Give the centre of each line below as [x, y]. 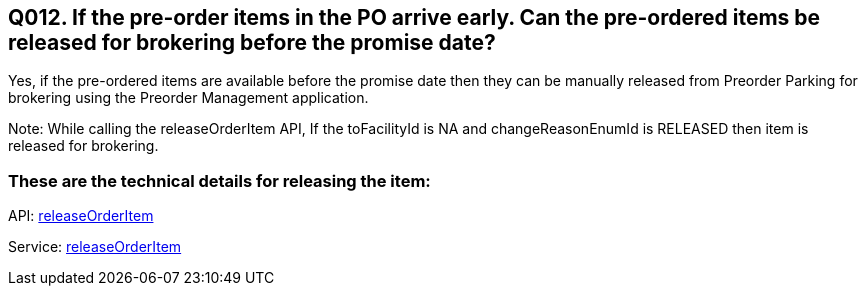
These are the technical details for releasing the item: [219, 180]
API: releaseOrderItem [81, 216]
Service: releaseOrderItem [95, 247]
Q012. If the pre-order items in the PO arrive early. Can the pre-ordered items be [414, 17]
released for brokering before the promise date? [252, 42]
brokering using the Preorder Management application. [188, 98]
